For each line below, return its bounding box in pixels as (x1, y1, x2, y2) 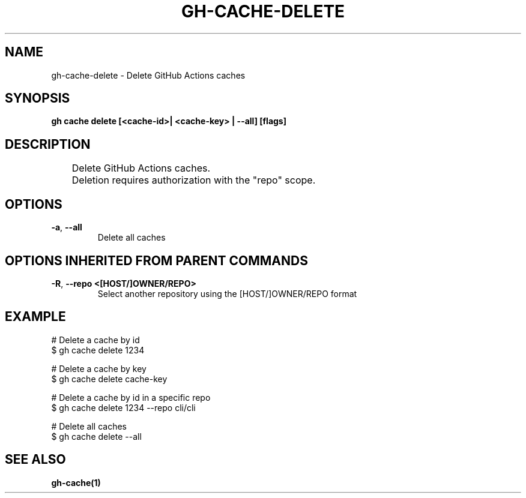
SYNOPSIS (5, 91, 70, 106)
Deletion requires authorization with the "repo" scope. (71, 174, 316, 187)
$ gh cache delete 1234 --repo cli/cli (51, 402, 196, 413)
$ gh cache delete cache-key (51, 373, 168, 384)
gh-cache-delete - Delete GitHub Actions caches (51, 70, 246, 80)
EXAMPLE (5, 309, 66, 325)
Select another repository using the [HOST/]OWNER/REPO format (97, 288, 357, 299)
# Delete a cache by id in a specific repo (51, 392, 211, 403)
